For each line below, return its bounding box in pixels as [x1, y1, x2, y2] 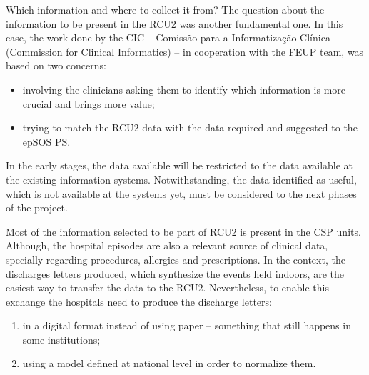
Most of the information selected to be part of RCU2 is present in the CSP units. [6, 224, 361, 239]
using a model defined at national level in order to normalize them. [22, 356, 316, 371]
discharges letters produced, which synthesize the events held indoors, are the [6, 266, 344, 281]
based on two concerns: [6, 58, 106, 73]
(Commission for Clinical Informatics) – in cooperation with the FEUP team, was [6, 44, 364, 59]
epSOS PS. [22, 134, 71, 149]
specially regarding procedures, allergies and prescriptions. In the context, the [6, 251, 345, 266]
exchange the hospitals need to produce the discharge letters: [6, 294, 272, 309]
